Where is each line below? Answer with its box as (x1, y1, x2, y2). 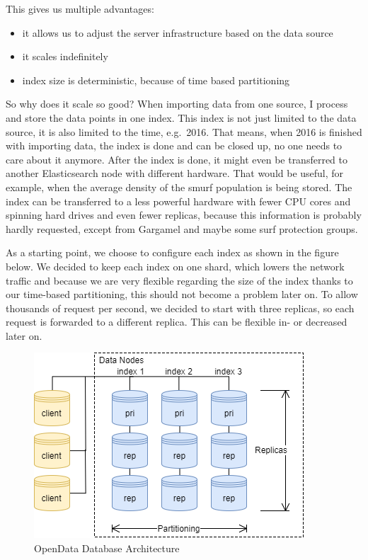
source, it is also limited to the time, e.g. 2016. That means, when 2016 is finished (6, 124, 362, 139)
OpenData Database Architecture (34, 541, 180, 556)
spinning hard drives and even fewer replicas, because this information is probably (6, 207, 362, 222)
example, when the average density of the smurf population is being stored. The (6, 179, 352, 194)
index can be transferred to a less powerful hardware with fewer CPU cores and (6, 193, 351, 208)
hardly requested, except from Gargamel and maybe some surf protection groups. (6, 221, 358, 236)
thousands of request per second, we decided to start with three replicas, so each (6, 300, 355, 315)
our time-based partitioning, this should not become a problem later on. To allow (6, 287, 358, 302)
